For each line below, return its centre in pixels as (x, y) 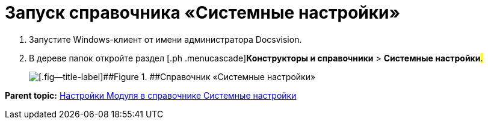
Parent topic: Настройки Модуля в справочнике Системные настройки (151, 95)
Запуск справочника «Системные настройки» (202, 13)
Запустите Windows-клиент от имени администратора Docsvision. (165, 39)
